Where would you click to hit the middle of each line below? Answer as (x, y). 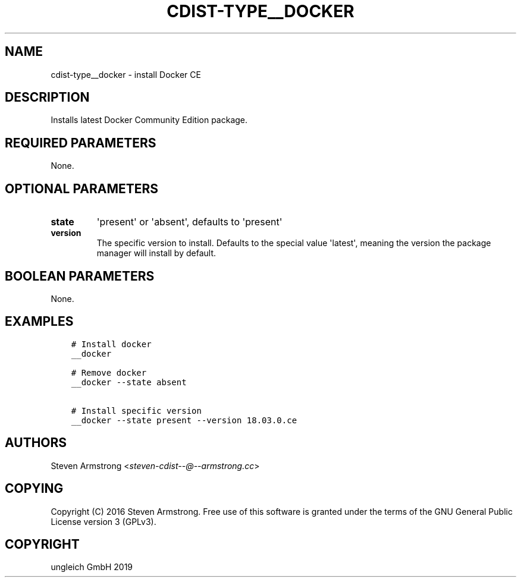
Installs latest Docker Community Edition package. (149, 120)
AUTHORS (36, 443)
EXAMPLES (39, 322)
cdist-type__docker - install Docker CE (126, 74)
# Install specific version (136, 410)
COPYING (34, 489)
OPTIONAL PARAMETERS (82, 188)
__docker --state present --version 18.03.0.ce (184, 420)
